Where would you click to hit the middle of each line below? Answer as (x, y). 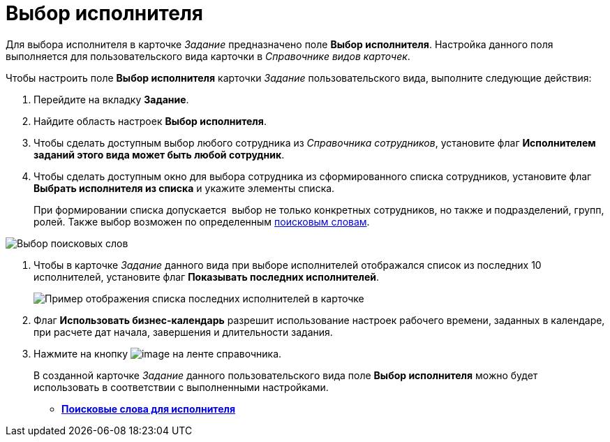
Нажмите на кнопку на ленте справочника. (158, 353)
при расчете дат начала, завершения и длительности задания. (183, 332)
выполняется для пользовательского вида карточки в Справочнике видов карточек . (208, 56)
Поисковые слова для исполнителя (149, 408)
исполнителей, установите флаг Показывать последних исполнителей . (207, 277)
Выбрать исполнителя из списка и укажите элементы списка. (184, 188)
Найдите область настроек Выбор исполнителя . (150, 121)
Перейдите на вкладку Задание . (111, 99)
